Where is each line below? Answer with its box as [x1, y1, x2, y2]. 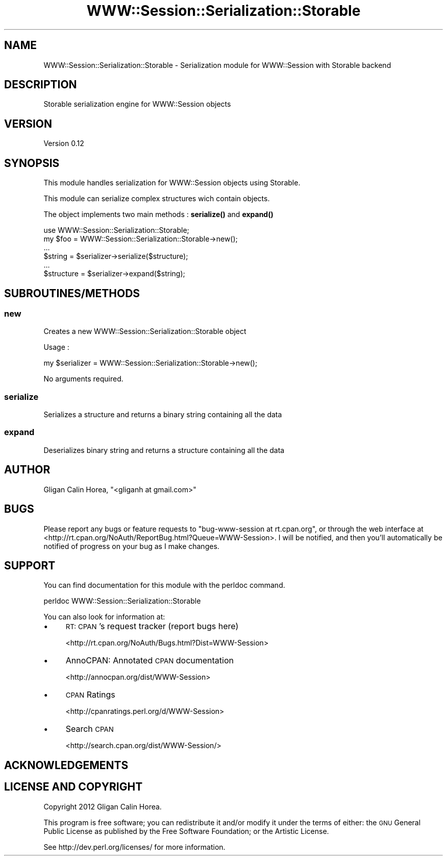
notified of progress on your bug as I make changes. [43, 541, 219, 551]
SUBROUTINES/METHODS [4, 286, 140, 300]
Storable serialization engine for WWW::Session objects [43, 100, 231, 109]
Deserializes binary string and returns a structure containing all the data [43, 445, 285, 455]
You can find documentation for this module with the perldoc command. [43, 581, 285, 590]
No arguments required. [43, 374, 123, 384]
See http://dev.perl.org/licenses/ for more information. [43, 842, 226, 851]
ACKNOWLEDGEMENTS [4, 758, 129, 772]
